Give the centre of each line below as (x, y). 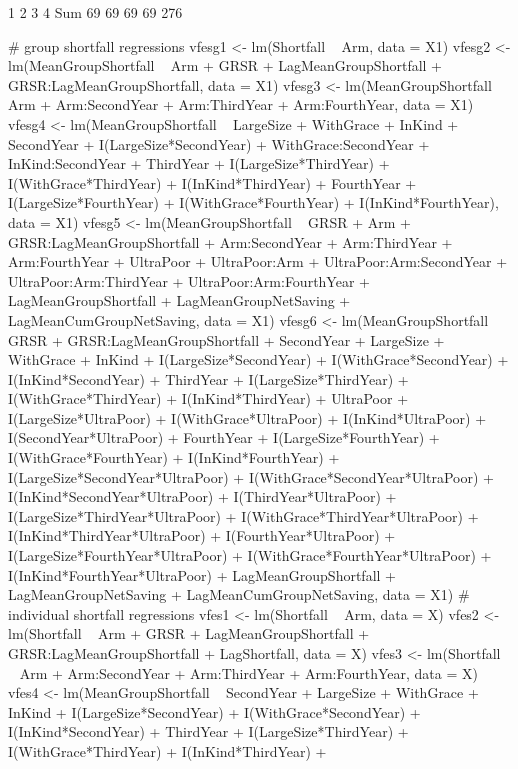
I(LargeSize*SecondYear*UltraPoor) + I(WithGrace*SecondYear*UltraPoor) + (251, 476)
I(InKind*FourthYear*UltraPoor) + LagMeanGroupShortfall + (202, 574)
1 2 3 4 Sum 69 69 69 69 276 (95, 12)
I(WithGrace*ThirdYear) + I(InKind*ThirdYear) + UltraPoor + (208, 398)
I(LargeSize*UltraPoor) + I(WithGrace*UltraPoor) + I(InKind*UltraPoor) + (247, 417)
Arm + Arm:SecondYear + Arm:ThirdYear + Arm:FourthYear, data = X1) (241, 104)
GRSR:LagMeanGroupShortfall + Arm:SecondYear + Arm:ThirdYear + (230, 241)
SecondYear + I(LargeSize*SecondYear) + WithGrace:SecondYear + (219, 143)
